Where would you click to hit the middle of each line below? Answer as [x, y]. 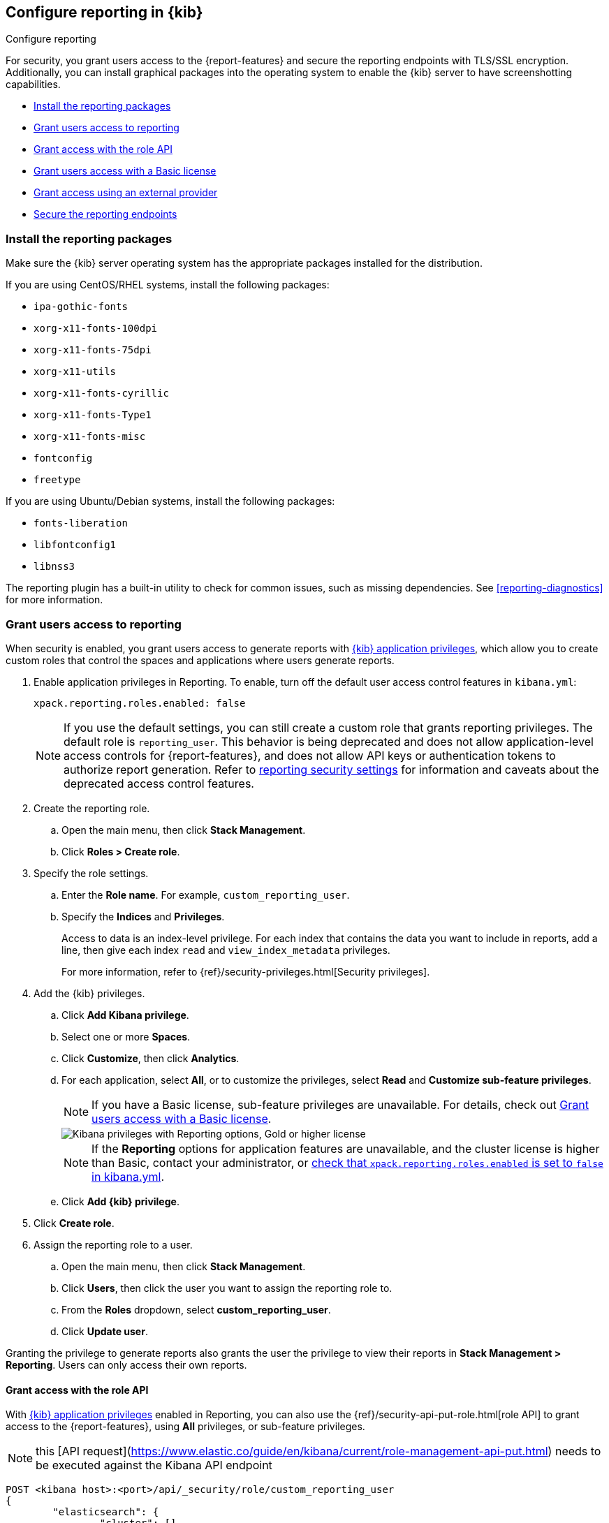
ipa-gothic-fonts [81, 307]
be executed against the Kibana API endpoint [154, 1465]
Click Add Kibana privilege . [125, 1015]
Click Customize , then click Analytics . [151, 1058]
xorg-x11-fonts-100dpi [96, 329]
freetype [57, 480]
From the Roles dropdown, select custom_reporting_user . [196, 1309]
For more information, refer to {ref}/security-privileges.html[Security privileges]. [246, 971]
